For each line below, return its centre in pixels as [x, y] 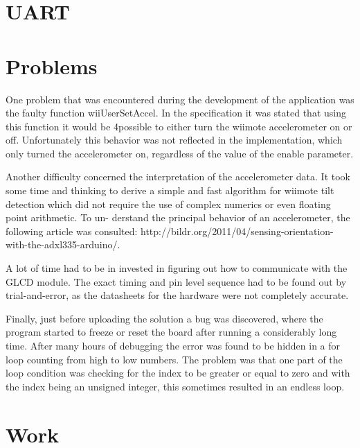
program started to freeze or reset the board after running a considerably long [171, 332]
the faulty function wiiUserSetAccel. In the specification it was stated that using [176, 113]
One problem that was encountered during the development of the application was [180, 99]
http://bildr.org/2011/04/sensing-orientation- [237, 231]
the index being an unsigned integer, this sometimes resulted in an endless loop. [175, 386]
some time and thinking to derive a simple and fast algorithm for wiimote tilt [170, 190]
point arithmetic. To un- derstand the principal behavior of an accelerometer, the [178, 217]
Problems [52, 66]
